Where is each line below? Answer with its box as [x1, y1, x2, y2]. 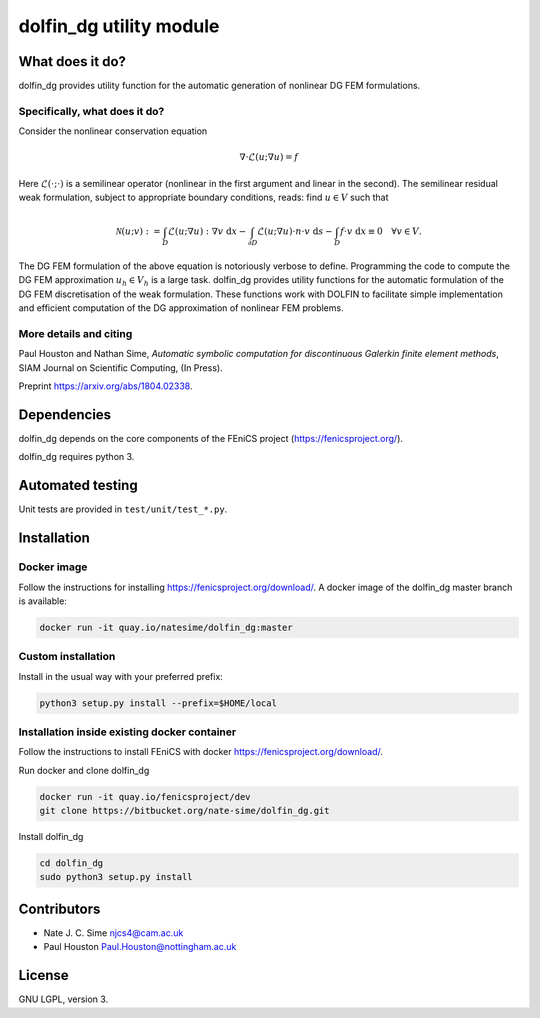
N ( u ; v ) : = [115, 226, 161, 237]
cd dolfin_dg [39, 858, 104, 869]
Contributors [18, 900, 101, 917]
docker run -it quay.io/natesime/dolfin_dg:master [39, 621, 294, 633]
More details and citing [18, 327, 133, 341]
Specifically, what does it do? [18, 104, 165, 118]
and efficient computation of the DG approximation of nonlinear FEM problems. [18, 302, 344, 314]
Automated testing [18, 477, 139, 494]
